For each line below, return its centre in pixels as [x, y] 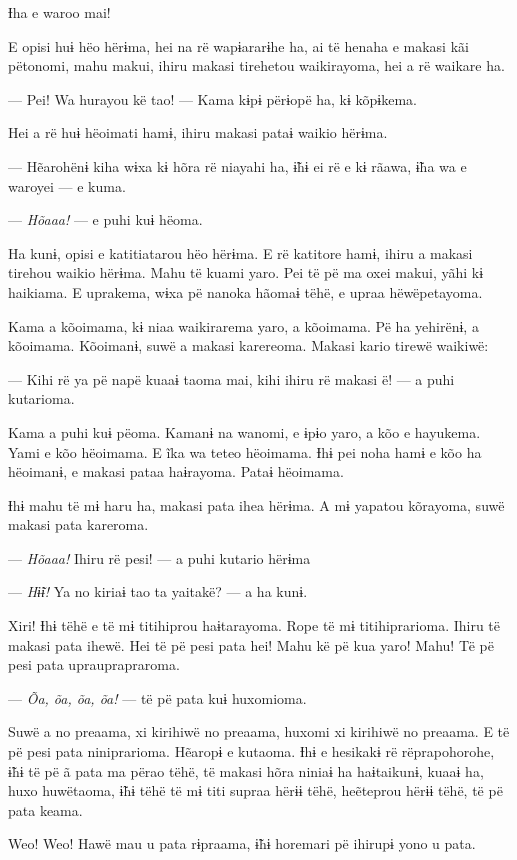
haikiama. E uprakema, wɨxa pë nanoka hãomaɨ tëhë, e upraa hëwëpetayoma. [245, 291]
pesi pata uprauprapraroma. [94, 664]
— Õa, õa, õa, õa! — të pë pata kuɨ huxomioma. [157, 697]
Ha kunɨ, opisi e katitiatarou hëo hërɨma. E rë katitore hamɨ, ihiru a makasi [240, 252]
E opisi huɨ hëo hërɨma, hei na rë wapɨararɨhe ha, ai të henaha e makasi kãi [238, 45]
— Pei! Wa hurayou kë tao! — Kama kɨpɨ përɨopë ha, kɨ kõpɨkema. [212, 98]
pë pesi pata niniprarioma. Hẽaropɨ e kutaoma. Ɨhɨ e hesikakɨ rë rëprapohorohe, [251, 751]
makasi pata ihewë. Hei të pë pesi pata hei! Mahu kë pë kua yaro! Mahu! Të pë [251, 644]
